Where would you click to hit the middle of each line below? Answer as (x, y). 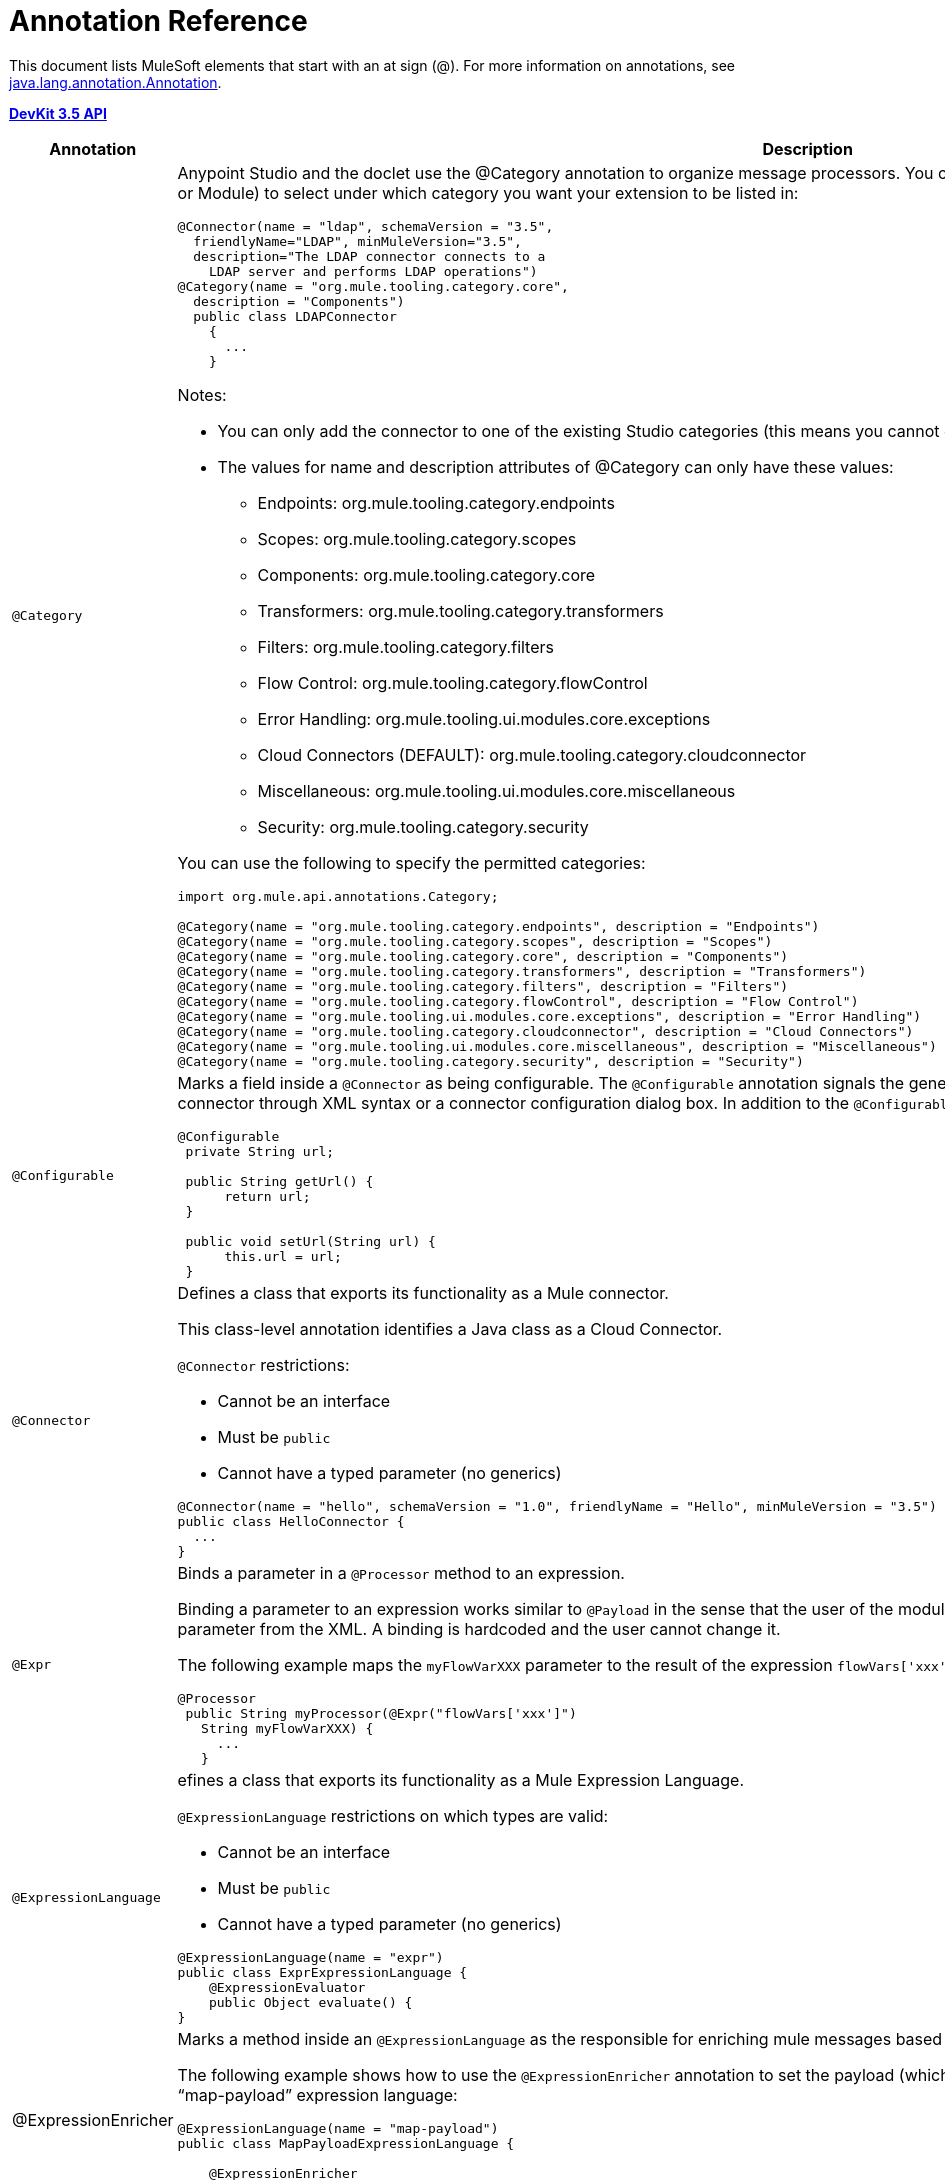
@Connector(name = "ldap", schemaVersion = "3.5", (365, 226)
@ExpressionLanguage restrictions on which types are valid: (393, 1815)
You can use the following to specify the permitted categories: (411, 862)
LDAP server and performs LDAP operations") (373, 271)
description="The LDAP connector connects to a (369, 256)
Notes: (202, 394)
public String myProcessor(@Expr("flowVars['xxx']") (381, 1713)
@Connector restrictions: (263, 1364)
